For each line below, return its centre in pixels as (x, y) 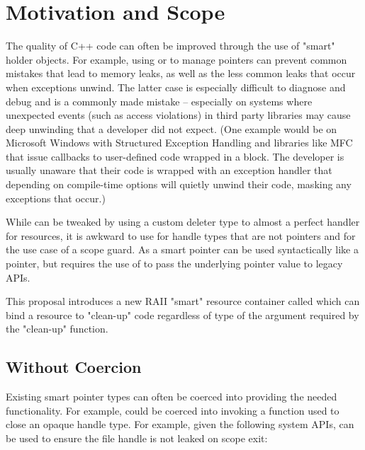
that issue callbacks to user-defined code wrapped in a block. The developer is (175, 156)
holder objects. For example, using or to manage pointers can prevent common (176, 59)
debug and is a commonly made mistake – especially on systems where (159, 101)
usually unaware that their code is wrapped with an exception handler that (169, 170)
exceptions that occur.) (56, 198)
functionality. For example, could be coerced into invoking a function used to (173, 410)
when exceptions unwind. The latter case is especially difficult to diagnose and (176, 87)
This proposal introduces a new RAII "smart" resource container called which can (183, 301)
